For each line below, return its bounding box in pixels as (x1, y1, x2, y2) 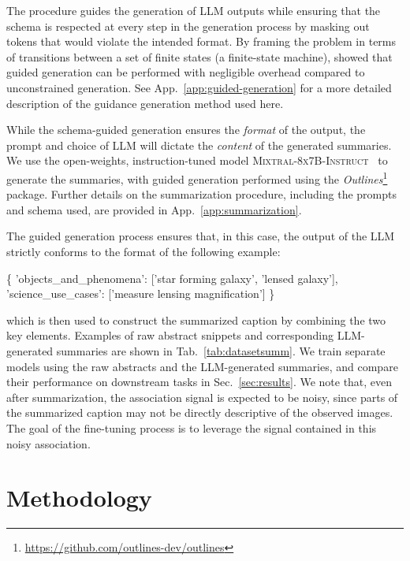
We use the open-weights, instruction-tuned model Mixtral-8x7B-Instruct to (6, 152, 388, 169)
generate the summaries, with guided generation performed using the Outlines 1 (6, 168, 388, 187)
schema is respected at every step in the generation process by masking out (6, 17, 370, 34)
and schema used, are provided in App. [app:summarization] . (6, 201, 302, 217)
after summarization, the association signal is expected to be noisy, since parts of (6, 388, 398, 405)
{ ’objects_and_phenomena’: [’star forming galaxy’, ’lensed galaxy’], (6, 269, 338, 286)
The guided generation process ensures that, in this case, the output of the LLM (6, 228, 395, 244)
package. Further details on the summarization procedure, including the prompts (6, 186, 397, 202)
